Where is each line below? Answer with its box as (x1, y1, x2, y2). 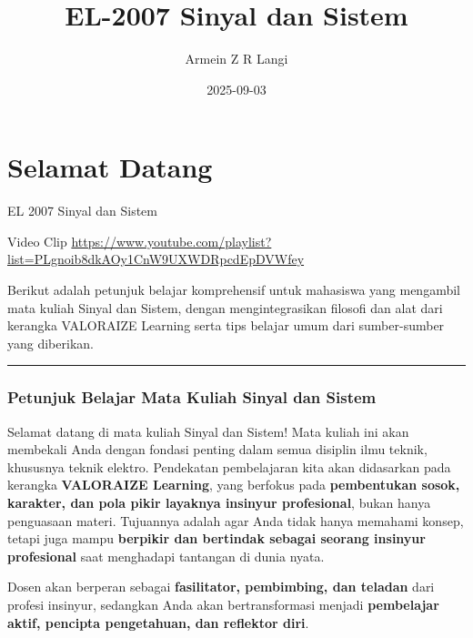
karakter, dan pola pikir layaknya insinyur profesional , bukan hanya (7, 493, 431, 511)
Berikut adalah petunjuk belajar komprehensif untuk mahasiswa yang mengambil (7, 280, 460, 299)
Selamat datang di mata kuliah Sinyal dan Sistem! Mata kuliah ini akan (7, 421, 409, 441)
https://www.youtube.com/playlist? (71, 231, 272, 250)
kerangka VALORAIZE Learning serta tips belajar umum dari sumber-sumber (7, 316, 445, 335)
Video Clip (7, 231, 67, 250)
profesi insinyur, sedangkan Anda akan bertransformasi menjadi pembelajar (7, 594, 439, 613)
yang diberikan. (7, 333, 94, 352)
